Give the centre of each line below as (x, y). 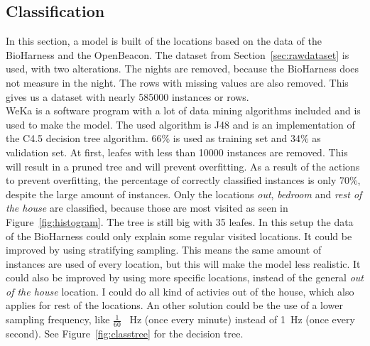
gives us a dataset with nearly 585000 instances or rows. (127, 96)
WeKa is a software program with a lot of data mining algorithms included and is (183, 110)
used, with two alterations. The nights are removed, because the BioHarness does (183, 69)
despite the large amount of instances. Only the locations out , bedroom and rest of (184, 194)
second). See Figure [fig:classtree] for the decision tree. (125, 333)
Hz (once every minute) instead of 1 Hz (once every (242, 319)
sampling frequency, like (58, 319)
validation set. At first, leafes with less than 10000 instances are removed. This (177, 152)
